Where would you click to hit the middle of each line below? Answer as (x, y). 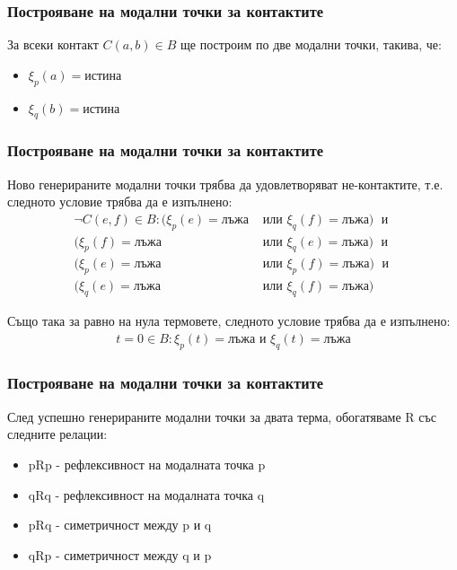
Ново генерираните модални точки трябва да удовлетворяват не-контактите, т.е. (225, 184)
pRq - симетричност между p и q (120, 525)
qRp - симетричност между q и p (120, 554)
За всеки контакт (53, 44)
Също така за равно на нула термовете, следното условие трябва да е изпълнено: (229, 321)
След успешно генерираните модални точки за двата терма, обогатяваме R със (222, 416)
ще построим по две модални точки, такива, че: (311, 44)
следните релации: (57, 434)
